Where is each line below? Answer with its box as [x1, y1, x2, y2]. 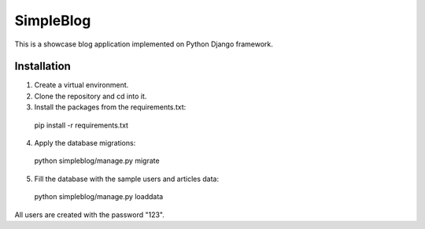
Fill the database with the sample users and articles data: [34, 174, 220, 183]
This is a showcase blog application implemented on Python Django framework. [14, 39, 273, 49]
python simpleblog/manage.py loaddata [34, 192, 164, 201]
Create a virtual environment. [34, 80, 129, 90]
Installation [14, 60, 71, 73]
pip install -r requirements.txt [34, 120, 129, 130]
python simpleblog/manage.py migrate [34, 156, 161, 165]
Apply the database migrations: [34, 139, 136, 148]
